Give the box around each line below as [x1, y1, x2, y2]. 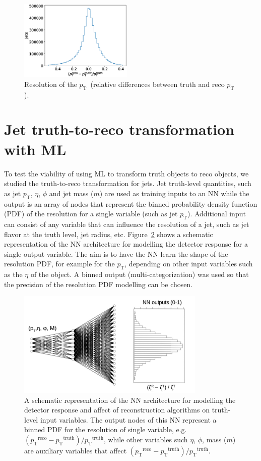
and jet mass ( [49, 188, 94, 198]
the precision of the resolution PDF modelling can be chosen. [4, 279, 193, 289]
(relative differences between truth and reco [90, 78, 225, 89]
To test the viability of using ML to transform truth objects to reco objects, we [4, 168, 249, 178]
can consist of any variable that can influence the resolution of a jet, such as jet [4, 218, 249, 229]
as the [4, 269, 23, 280]
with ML [4, 139, 67, 159]
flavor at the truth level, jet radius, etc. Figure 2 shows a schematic [4, 228, 213, 239]
